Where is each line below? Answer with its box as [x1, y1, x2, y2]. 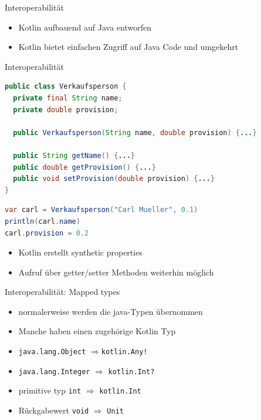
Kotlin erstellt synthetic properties [18, 246, 143, 258]
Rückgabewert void [18, 404, 89, 416]
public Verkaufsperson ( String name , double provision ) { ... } [13, 128, 257, 137]
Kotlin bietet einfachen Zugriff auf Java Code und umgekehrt [18, 41, 239, 53]
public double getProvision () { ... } [13, 163, 156, 172]
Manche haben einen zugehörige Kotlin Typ [18, 325, 176, 337]
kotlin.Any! [101, 348, 148, 357]
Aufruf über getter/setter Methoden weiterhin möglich [18, 266, 214, 278]
